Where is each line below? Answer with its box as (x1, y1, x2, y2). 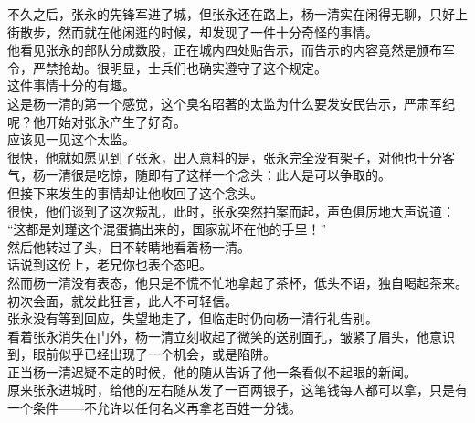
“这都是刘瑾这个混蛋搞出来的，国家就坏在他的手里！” (7, 219, 327, 238)
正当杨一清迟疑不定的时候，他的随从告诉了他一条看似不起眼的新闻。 (7, 362, 417, 381)
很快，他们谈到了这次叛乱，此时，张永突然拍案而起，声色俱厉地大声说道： (7, 201, 455, 220)
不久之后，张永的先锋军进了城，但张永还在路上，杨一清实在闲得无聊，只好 (7, 5, 455, 23)
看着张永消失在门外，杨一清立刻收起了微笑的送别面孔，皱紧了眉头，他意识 (7, 326, 455, 345)
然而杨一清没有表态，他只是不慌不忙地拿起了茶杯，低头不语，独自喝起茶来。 (7, 272, 468, 291)
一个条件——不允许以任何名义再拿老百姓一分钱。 (7, 398, 301, 418)
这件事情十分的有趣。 (7, 76, 135, 95)
